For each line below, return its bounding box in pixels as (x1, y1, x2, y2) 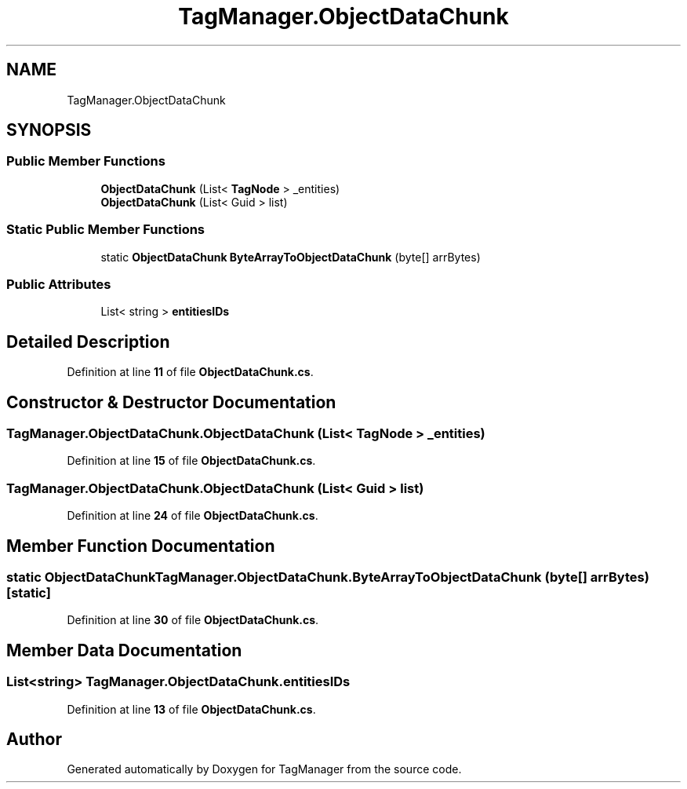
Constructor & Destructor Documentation (6, 392, 336, 412)
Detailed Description (6, 331, 170, 352)
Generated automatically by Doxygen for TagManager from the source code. (67, 762, 462, 776)
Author (6, 729, 62, 749)
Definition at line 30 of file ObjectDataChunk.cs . (67, 613, 319, 627)
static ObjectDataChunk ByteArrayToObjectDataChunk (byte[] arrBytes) (100, 250, 481, 264)
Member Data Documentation (6, 640, 242, 660)
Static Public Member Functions (6, 221, 205, 238)
